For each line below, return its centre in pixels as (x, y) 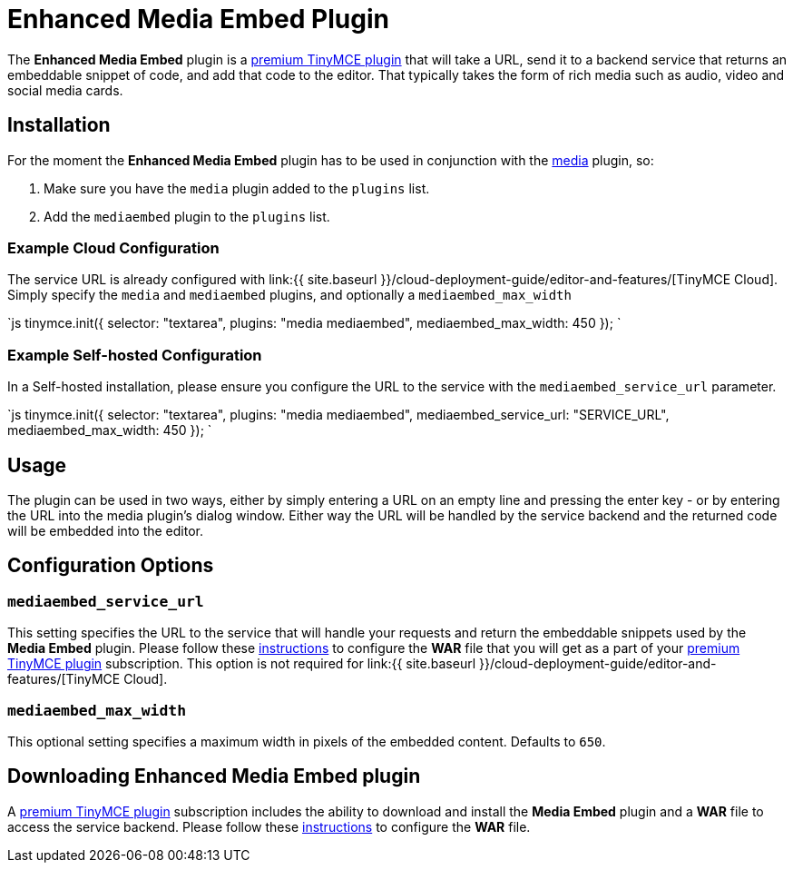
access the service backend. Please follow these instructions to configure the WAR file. (269, 826)
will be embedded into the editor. (106, 530)
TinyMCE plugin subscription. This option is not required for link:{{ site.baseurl (242, 664)
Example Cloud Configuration (113, 247)
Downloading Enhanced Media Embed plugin (214, 776)
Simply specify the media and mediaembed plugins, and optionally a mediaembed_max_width (289, 295)
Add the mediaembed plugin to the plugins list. (187, 216)
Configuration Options (111, 566)
